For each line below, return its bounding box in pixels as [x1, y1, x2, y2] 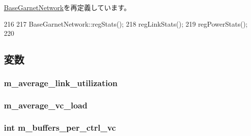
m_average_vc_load [4, 99, 87, 111]
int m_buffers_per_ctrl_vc [4, 121, 116, 134]
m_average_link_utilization [4, 77, 118, 89]
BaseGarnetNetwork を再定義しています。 [4, 2, 131, 12]
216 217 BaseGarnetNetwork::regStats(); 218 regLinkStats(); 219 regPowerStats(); [4, 18, 248, 29]
